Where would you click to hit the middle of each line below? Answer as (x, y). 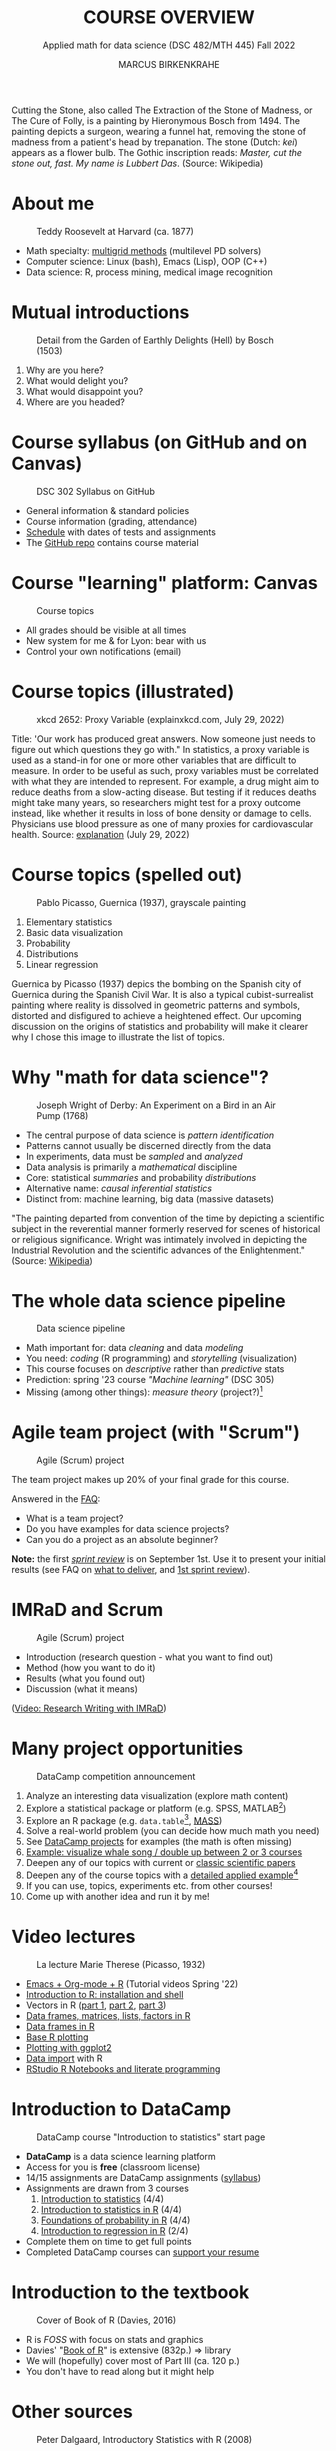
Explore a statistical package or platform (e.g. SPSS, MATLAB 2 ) (156, 1807)
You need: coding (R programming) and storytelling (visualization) (161, 1358)
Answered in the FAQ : (56, 1499)
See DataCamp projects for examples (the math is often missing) (159, 1842)
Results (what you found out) (85, 1678)
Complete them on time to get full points (109, 2241)
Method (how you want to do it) (90, 1667)
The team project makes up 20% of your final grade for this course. (150, 1480)
